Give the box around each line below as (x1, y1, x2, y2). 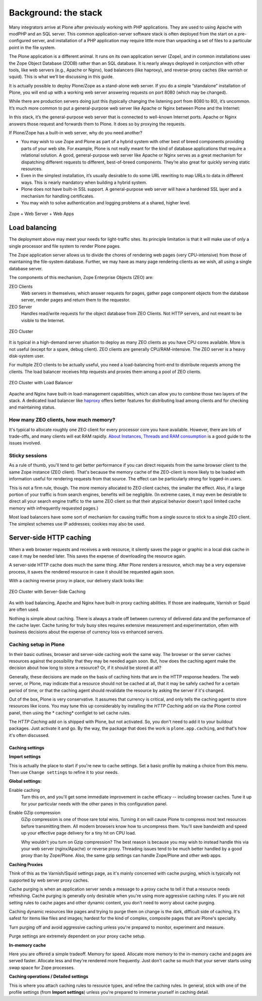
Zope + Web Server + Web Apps (9, 211, 74, 217)
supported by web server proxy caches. (9, 877, 89, 883)
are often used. (9, 607, 40, 612)
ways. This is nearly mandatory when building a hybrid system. (21, 180, 147, 185)
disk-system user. (9, 353, 45, 359)
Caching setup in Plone (9, 641, 65, 648)
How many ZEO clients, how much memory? (9, 416, 115, 423)
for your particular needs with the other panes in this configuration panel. (21, 801, 168, 806)
